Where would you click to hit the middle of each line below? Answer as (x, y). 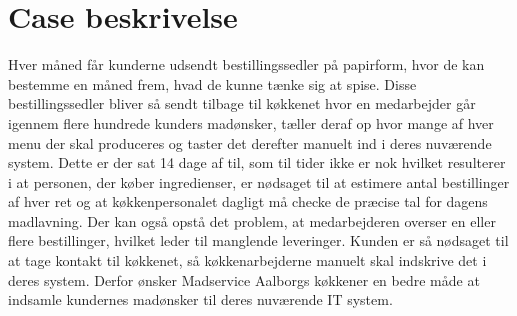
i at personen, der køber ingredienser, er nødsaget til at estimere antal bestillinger (259, 181)
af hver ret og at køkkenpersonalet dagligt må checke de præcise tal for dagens (248, 201)
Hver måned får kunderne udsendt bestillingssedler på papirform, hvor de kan (246, 64)
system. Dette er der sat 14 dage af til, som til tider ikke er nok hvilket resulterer (257, 162)
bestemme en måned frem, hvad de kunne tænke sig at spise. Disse (212, 83)
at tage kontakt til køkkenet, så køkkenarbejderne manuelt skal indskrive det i (247, 260)
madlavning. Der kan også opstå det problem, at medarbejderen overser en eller (252, 220)
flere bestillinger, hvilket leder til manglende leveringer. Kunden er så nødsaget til (258, 240)
